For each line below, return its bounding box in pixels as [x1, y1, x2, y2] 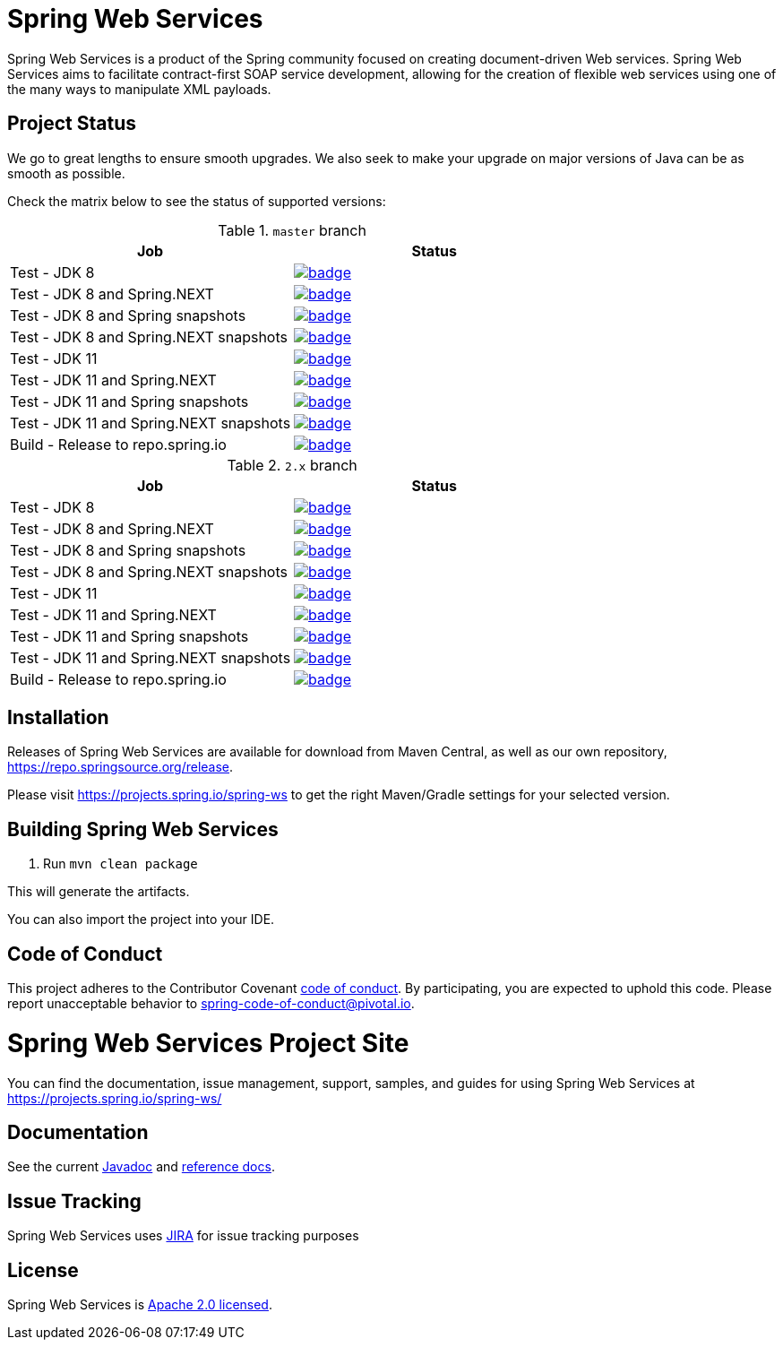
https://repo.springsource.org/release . [7, 759, 234, 775]
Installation [7, 706, 109, 730]
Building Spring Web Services [7, 817, 279, 841]
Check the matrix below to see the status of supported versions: [7, 193, 386, 209]
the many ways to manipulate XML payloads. [7, 81, 271, 97]
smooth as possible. [7, 165, 125, 181]
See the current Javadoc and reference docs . [7, 1159, 275, 1175]
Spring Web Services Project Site [7, 1027, 409, 1058]
